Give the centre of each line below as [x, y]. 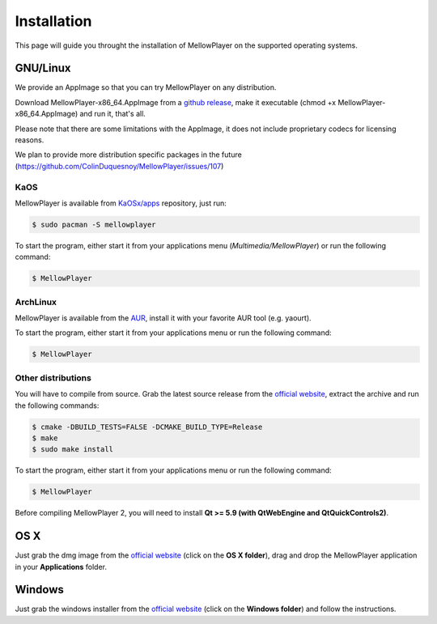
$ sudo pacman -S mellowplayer [94, 224]
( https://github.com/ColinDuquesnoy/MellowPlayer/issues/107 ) [119, 166]
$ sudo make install [72, 450]
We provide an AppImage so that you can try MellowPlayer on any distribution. [146, 87]
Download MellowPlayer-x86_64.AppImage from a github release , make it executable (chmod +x [176, 102]
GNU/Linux [43, 68]
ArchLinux [36, 302]
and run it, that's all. [112, 114]
